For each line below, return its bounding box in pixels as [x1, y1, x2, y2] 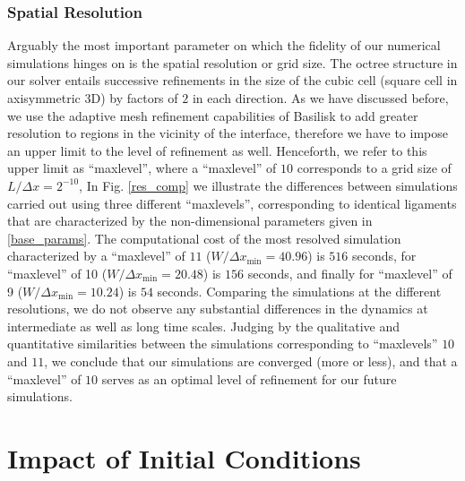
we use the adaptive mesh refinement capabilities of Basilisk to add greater [7, 106, 418, 125]
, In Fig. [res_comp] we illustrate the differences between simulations [79, 176, 458, 194]
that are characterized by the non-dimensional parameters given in [7, 211, 373, 230]
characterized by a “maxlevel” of [7, 246, 185, 265]
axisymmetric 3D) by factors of [7, 89, 178, 107]
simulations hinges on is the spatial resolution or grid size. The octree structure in [7, 53, 458, 72]
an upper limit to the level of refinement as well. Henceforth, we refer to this [7, 141, 427, 159]
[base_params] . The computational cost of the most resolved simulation [7, 228, 401, 247]
